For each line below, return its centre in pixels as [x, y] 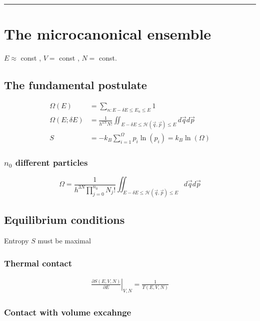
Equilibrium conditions [64, 220]
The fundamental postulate [75, 85]
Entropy [16, 241]
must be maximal [64, 241]
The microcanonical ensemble [108, 34]
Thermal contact [38, 263]
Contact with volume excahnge [68, 312]
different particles [51, 162]
